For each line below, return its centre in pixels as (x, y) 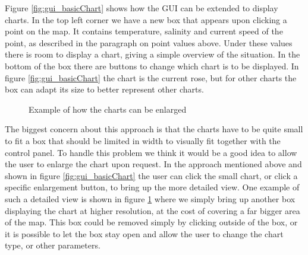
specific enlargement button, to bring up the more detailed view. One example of (152, 187)
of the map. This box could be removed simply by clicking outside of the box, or (151, 222)
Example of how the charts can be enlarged (108, 109)
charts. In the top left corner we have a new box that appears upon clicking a (146, 19)
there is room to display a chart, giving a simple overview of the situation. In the (153, 54)
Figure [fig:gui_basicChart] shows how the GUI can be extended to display (142, 8)
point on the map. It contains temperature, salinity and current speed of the (144, 31)
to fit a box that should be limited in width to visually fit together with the (143, 140)
